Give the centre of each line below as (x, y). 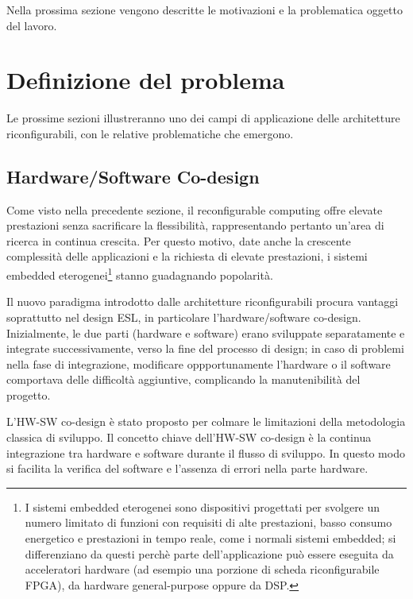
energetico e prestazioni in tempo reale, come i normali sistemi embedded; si (210, 538)
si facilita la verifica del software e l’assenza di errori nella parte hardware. (187, 468)
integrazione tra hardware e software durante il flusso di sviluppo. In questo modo (206, 452)
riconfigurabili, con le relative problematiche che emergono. (150, 133)
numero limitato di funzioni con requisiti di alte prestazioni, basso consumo (208, 522)
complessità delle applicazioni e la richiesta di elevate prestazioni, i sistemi (187, 256)
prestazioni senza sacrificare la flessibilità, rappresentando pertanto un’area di (195, 225)
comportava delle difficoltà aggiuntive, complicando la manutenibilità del (183, 379)
